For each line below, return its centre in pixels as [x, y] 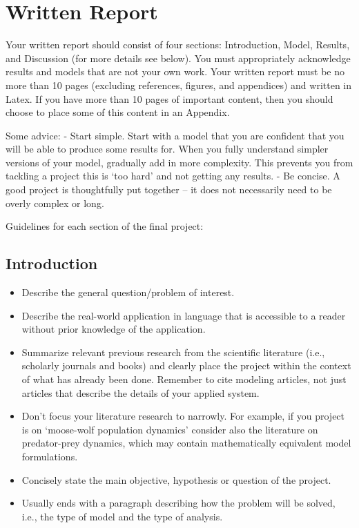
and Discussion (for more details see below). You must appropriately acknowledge [178, 58]
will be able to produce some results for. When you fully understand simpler [167, 149]
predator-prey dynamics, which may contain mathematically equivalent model [186, 443]
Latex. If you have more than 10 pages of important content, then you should [169, 98]
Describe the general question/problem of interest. [128, 292]
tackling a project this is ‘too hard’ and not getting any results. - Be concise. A [173, 176]
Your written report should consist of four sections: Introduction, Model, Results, [178, 45]
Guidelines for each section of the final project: [105, 226]
